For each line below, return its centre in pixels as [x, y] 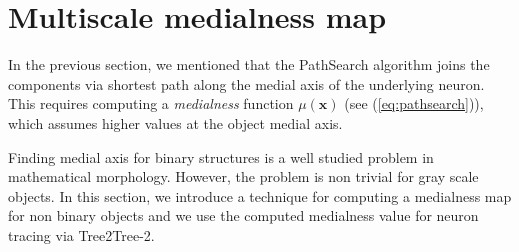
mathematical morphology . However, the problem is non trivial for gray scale [243, 176]
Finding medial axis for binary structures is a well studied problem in [221, 156]
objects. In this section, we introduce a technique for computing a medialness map [260, 195]
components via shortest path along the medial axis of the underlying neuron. [246, 83]
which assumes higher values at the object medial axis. [175, 122]
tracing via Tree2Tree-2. [81, 234]
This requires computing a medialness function [151, 103]
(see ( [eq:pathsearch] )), [414, 103]
